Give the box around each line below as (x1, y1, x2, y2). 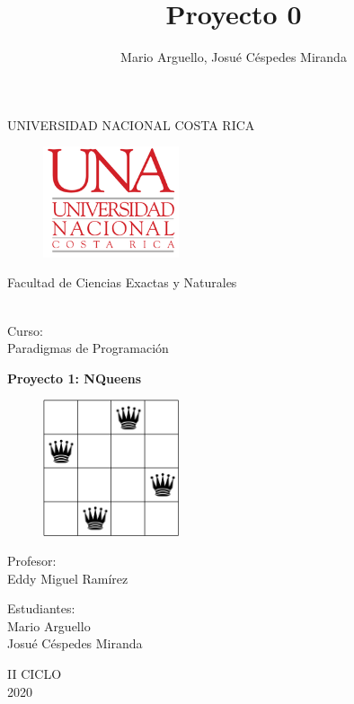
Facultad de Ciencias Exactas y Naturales (7, 273, 237, 292)
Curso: (7, 321, 43, 339)
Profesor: (7, 551, 57, 570)
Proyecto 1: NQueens (7, 368, 142, 387)
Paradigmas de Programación (7, 339, 169, 357)
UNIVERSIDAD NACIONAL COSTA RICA (7, 115, 255, 134)
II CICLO (7, 664, 62, 683)
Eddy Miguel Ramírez (7, 568, 128, 587)
